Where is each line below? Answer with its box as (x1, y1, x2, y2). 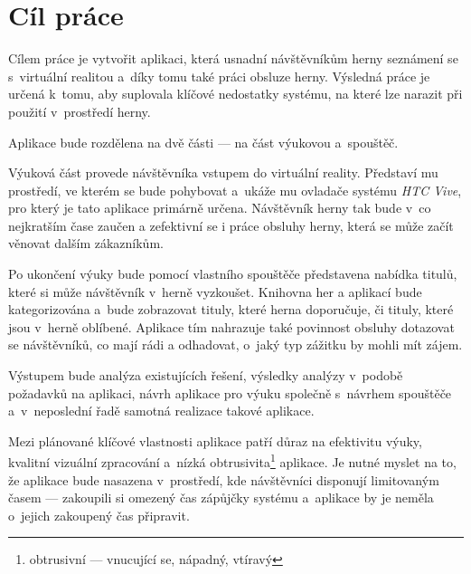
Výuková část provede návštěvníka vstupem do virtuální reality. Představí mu (8, 163, 438, 182)
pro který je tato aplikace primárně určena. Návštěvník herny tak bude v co (8, 198, 431, 217)
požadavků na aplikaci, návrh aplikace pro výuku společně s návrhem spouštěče (8, 383, 452, 402)
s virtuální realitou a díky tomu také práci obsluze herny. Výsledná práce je (8, 66, 430, 85)
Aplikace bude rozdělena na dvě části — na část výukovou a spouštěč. (8, 132, 399, 151)
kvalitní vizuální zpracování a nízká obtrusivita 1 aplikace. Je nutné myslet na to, (8, 450, 457, 472)
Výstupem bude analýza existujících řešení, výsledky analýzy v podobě (8, 366, 403, 385)
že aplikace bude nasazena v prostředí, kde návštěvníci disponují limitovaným (8, 470, 439, 489)
